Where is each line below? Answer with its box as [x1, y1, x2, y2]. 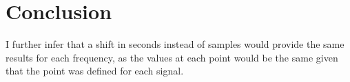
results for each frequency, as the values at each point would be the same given [6, 50, 338, 64]
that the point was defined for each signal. [6, 64, 184, 78]
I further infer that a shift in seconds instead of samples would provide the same [6, 37, 344, 51]
